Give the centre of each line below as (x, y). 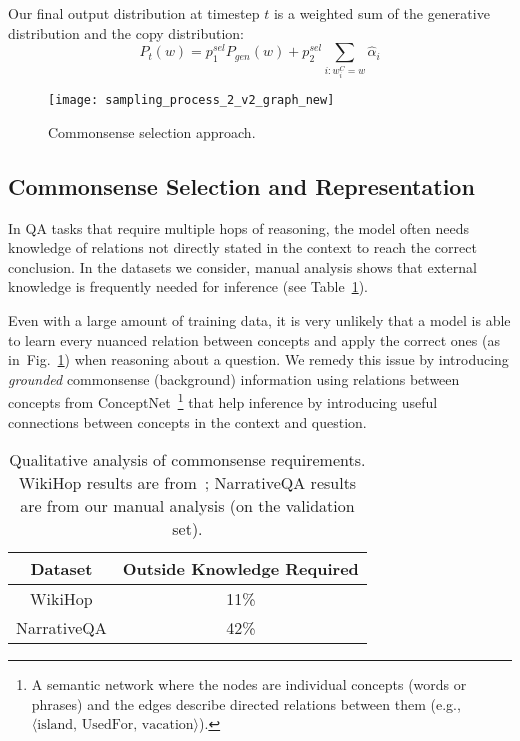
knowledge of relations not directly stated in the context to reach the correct (242, 247)
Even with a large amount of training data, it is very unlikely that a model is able (259, 319)
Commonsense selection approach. (152, 131)
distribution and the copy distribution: (126, 32)
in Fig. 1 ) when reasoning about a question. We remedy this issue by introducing (258, 359)
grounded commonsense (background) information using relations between (234, 378)
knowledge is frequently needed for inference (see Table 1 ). (188, 286)
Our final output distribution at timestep (134, 13)
